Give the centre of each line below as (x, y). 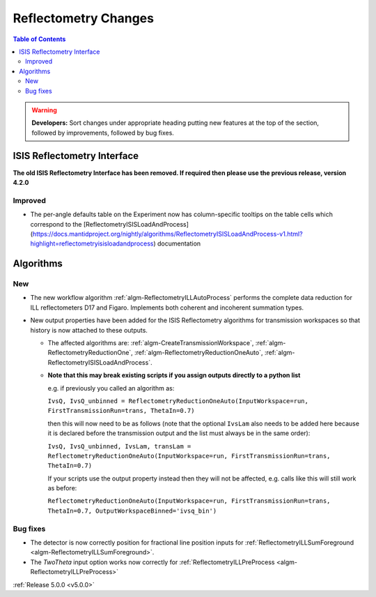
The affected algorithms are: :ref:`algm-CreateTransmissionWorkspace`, (151, 343)
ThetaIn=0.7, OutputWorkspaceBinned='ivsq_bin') (132, 511)
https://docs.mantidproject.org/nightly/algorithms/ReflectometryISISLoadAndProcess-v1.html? (167, 234)
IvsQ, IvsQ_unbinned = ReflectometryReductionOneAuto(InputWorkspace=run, (178, 401)
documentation (179, 243)
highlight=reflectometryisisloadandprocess (92, 243)
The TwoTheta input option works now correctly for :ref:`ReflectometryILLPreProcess (152, 562)
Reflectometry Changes (84, 18)
